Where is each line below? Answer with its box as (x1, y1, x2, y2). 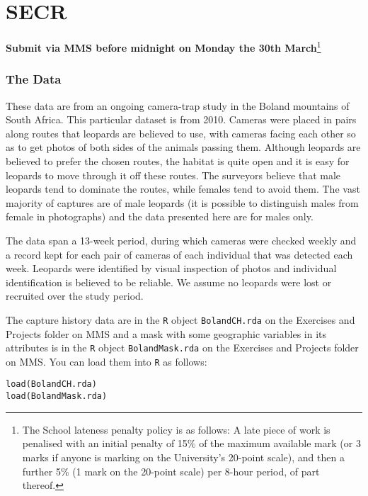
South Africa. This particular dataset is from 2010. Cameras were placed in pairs (6, 112, 357, 127)
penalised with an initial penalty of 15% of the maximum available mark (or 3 (22, 436, 361, 451)
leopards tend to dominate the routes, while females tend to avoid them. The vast (6, 181, 360, 196)
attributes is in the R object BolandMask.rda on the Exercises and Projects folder (6, 340, 359, 355)
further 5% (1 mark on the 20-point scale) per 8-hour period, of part (22, 463, 320, 478)
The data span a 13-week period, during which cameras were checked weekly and (6, 232, 357, 247)
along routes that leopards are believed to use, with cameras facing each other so (6, 125, 356, 140)
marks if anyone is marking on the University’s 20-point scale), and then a (22, 449, 345, 464)
